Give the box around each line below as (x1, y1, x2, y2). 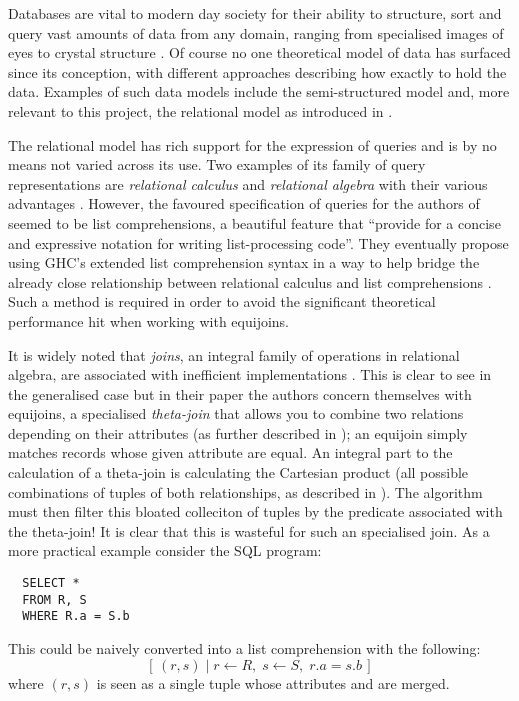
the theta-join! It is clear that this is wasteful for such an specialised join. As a (8, 520, 490, 541)
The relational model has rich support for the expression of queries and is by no (8, 134, 497, 155)
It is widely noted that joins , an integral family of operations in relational (8, 344, 460, 365)
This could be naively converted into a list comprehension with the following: (8, 638, 481, 658)
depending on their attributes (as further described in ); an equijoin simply (8, 422, 468, 443)
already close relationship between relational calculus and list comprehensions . (8, 271, 492, 292)
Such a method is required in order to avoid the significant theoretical (8, 291, 436, 312)
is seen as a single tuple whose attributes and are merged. (96, 672, 450, 693)
